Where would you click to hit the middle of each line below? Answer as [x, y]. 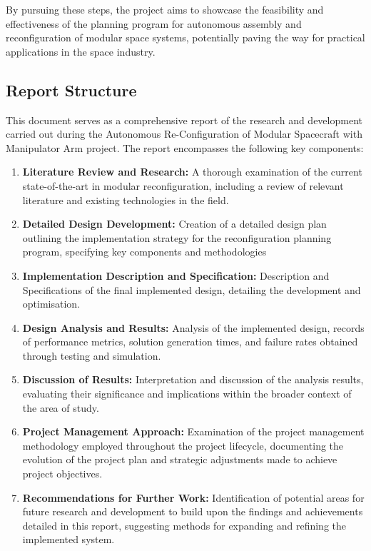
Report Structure [71, 90]
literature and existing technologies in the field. [126, 199]
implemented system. [68, 539]
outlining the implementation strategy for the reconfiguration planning [177, 237]
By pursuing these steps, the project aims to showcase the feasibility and [165, 9]
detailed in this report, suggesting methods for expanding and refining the [184, 525]
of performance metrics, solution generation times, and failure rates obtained [190, 342]
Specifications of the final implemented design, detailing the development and [192, 289]
